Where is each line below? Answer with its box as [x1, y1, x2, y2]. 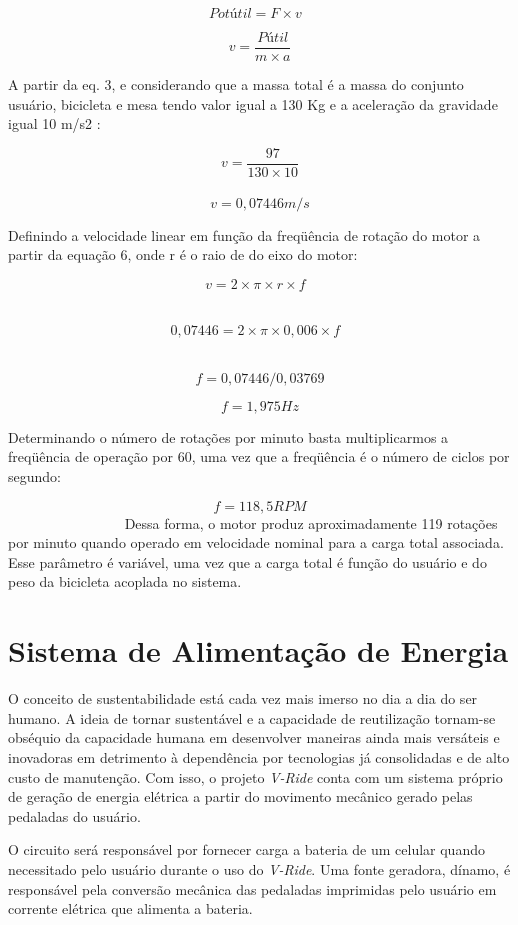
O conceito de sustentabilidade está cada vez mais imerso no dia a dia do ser [8, 688, 478, 709]
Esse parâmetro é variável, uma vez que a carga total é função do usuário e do [8, 551, 487, 572]
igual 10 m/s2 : [8, 113, 101, 134]
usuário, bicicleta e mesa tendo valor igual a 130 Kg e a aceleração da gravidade [8, 93, 498, 114]
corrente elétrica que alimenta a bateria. [8, 898, 253, 919]
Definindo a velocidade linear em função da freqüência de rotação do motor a [8, 224, 481, 245]
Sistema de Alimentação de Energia [8, 630, 509, 671]
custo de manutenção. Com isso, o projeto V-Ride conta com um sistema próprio [8, 766, 503, 787]
